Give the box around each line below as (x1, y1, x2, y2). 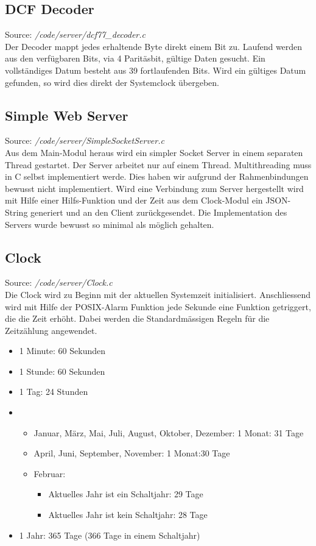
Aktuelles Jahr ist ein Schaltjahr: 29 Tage (48, 487, 203, 500)
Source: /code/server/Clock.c (5, 276, 113, 289)
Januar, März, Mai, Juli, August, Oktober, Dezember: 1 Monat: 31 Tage (33, 426, 304, 439)
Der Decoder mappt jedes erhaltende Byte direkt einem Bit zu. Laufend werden (5, 40, 303, 52)
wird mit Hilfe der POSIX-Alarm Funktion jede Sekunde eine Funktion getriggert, (5, 300, 311, 313)
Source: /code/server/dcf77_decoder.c (5, 28, 146, 41)
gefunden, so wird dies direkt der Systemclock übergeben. (5, 76, 219, 88)
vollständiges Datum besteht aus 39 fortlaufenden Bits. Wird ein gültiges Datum (5, 63, 306, 76)
